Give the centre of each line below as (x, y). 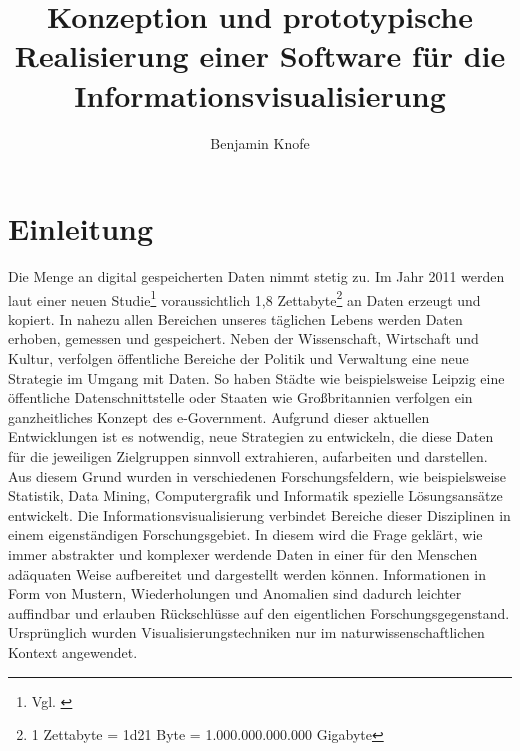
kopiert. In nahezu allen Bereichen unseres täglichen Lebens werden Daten (235, 318)
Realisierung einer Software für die (260, 55)
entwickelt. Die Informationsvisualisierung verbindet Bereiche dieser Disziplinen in (259, 514)
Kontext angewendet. (73, 651)
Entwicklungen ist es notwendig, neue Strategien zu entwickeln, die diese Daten (251, 436)
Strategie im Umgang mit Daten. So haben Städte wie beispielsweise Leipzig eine (256, 377)
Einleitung (81, 228)
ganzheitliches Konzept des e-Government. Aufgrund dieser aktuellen (219, 416)
